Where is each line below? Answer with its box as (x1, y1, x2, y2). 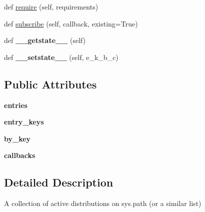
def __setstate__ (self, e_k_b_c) (4, 51, 118, 62)
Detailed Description (4, 174, 113, 190)
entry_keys (4, 116, 44, 127)
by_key (4, 133, 31, 143)
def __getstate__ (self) (4, 35, 86, 45)
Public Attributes (4, 76, 97, 91)
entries (4, 99, 27, 110)
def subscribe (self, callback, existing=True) (4, 18, 138, 28)
